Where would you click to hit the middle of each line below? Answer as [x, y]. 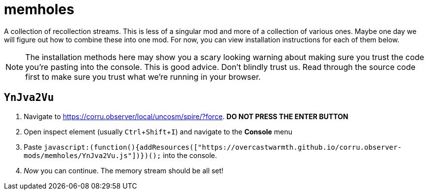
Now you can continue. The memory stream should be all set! [124, 170]
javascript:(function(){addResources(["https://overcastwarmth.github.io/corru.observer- [223, 147]
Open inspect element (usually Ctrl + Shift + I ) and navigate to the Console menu [158, 131]
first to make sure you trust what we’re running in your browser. [143, 77]
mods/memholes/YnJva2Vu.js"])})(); [93, 155]
